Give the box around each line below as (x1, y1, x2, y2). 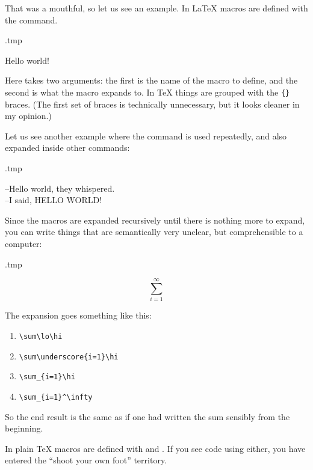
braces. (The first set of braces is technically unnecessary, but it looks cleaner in (5, 97, 300, 110)
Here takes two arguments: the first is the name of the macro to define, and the (5, 74, 298, 87)
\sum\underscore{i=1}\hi (19, 352, 119, 361)
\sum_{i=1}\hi (19, 373, 75, 382)
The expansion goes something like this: (5, 309, 152, 322)
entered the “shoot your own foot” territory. (5, 454, 167, 466)
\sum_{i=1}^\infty (19, 392, 93, 401)
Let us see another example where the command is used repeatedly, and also (5, 129, 287, 142)
